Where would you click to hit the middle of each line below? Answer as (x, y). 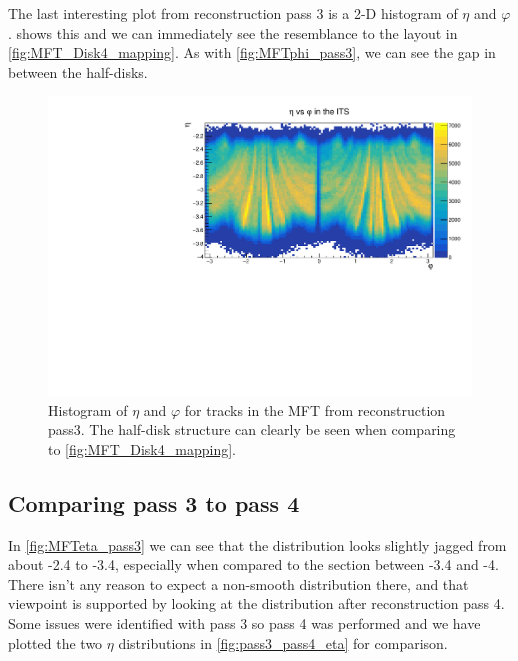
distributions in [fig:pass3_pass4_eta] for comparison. (283, 642)
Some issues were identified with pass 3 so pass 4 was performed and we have (244, 622)
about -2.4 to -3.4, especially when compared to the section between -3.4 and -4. (253, 564)
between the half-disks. (78, 71)
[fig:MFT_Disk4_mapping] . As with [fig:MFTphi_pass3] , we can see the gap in (252, 52)
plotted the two (55, 642)
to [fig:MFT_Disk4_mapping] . (142, 448)
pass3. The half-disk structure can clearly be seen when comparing (252, 429)
